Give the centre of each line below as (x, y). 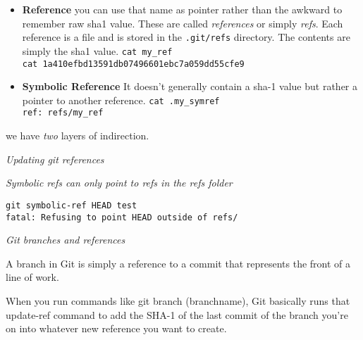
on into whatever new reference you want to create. (116, 328)
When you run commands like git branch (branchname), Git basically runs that (178, 300)
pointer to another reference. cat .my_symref (121, 100)
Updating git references (55, 159)
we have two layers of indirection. (78, 136)
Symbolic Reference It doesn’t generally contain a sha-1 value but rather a (190, 86)
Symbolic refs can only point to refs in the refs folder (119, 183)
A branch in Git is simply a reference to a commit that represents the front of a (178, 263)
